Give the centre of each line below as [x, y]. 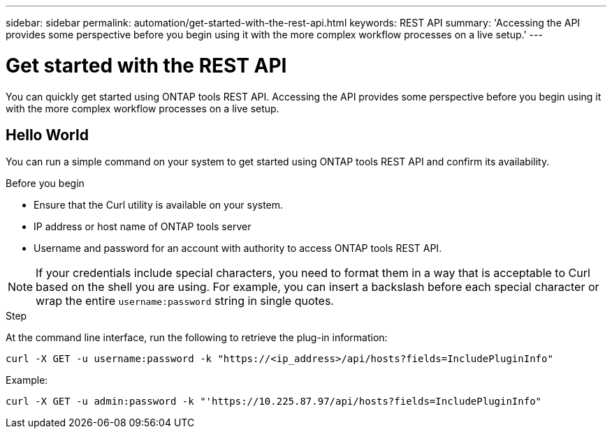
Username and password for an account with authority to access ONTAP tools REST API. [238, 248]
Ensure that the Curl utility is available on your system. [159, 205]
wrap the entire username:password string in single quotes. [185, 301]
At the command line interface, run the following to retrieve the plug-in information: [197, 338]
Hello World [47, 135]
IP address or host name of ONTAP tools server [143, 227]
